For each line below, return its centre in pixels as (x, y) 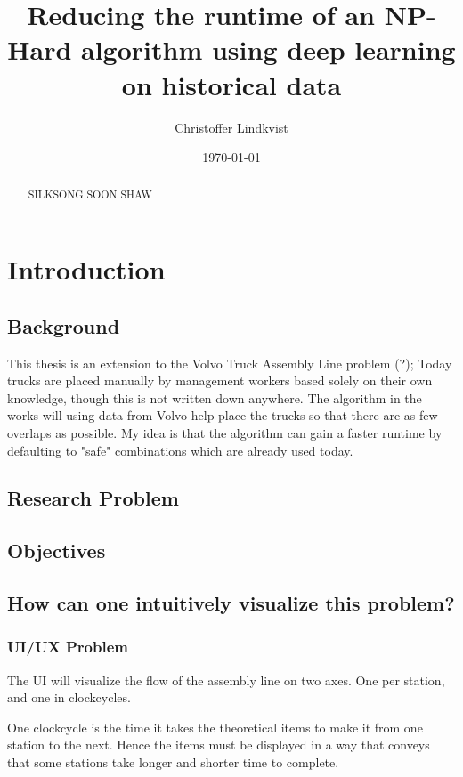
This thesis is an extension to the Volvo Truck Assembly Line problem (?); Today (230, 363)
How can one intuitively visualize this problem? (231, 603)
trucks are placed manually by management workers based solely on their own (220, 380)
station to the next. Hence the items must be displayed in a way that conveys (219, 745)
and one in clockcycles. (69, 697)
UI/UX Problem (68, 647)
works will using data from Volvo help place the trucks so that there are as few (223, 415)
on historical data (231, 84)
